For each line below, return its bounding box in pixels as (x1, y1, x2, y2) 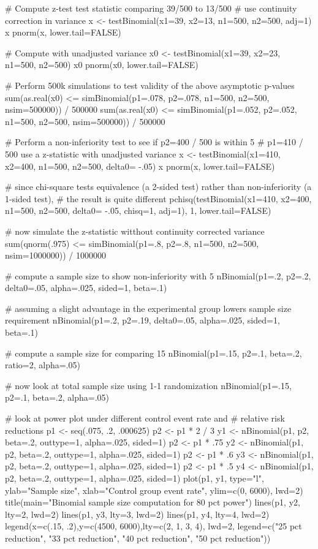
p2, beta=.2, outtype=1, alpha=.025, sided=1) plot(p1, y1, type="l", (5, 472, 264, 484)
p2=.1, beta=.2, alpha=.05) (5, 391, 109, 404)
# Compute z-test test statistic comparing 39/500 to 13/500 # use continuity (5, 2, 297, 14)
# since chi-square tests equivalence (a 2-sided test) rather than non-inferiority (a (5, 180, 312, 193)
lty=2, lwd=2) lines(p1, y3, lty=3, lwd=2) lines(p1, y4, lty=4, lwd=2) (5, 507, 270, 520)
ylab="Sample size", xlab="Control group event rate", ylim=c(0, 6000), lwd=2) (5, 483, 303, 496)
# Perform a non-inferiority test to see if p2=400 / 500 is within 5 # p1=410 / (5, 135, 303, 148)
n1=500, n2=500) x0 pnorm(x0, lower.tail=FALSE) (5, 58, 199, 71)
